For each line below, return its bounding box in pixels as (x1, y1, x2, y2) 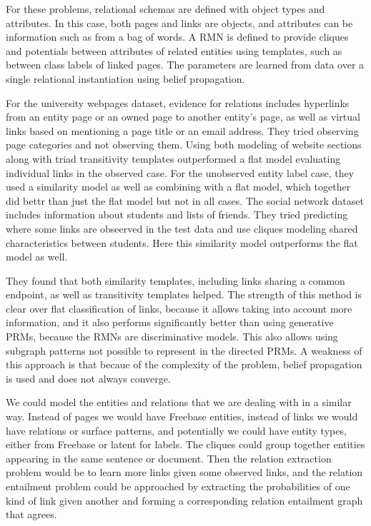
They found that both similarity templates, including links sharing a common (6, 273, 345, 288)
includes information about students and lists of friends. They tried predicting (6, 207, 348, 222)
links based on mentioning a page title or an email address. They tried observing (6, 123, 359, 138)
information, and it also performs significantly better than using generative (6, 315, 334, 330)
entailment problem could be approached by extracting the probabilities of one (6, 479, 350, 493)
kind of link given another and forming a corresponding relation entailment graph (6, 492, 363, 507)
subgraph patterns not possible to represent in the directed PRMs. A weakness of (6, 343, 362, 358)
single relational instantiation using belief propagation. (6, 71, 245, 86)
